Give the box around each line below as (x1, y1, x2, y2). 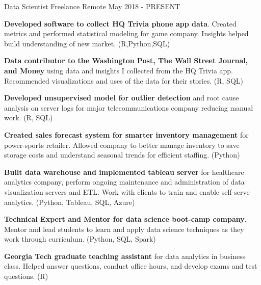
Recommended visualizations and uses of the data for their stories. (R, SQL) (4, 75, 243, 86)
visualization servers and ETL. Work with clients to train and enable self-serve (4, 186, 250, 197)
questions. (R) (4, 271, 48, 281)
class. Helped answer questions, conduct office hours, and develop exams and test (4, 261, 257, 271)
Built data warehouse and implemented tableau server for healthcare (4, 166, 244, 177)
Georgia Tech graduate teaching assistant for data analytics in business (4, 250, 246, 261)
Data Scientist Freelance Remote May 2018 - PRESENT (4, 1, 180, 11)
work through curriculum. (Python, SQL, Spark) (4, 234, 156, 244)
